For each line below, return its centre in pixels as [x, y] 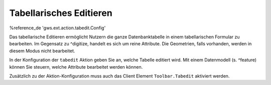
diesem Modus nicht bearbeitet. [42, 51]
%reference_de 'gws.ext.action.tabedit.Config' [57, 28]
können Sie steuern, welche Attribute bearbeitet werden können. [76, 67]
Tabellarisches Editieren [61, 13]
